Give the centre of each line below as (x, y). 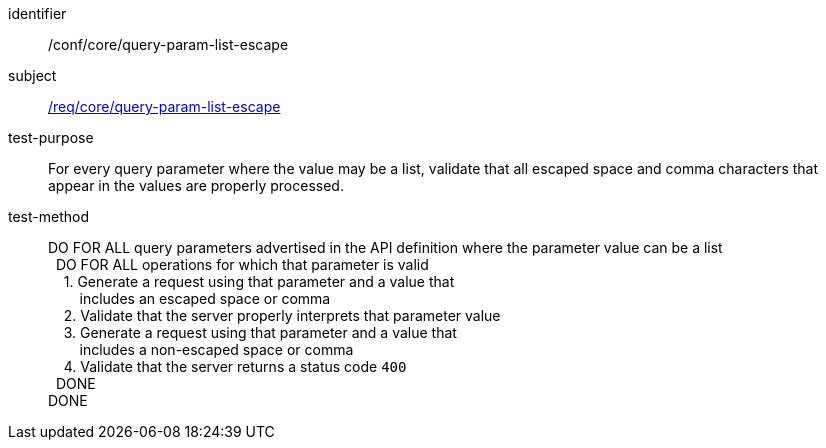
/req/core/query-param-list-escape (164, 106)
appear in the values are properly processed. (196, 185)
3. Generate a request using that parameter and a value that (260, 332)
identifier (37, 13)
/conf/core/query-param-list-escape (168, 44)
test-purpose (51, 137)
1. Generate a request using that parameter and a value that (259, 281)
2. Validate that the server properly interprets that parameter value (282, 315)
